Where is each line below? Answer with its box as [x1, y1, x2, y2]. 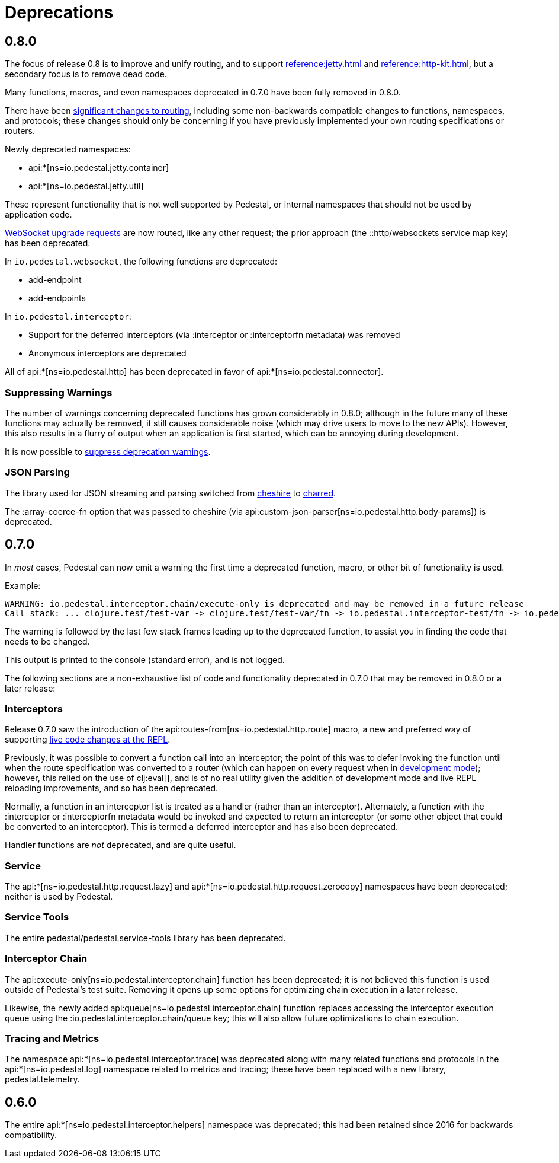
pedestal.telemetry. [5, 1074, 80, 1085]
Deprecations [5, 2, 114, 23]
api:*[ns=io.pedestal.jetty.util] [28, 181, 144, 192]
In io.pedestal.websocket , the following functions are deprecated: [5, 256, 278, 267]
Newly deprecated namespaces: [5, 144, 131, 155]
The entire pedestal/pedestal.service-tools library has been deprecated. [5, 932, 286, 943]
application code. [5, 209, 72, 220]
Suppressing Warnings [5, 386, 113, 399]
